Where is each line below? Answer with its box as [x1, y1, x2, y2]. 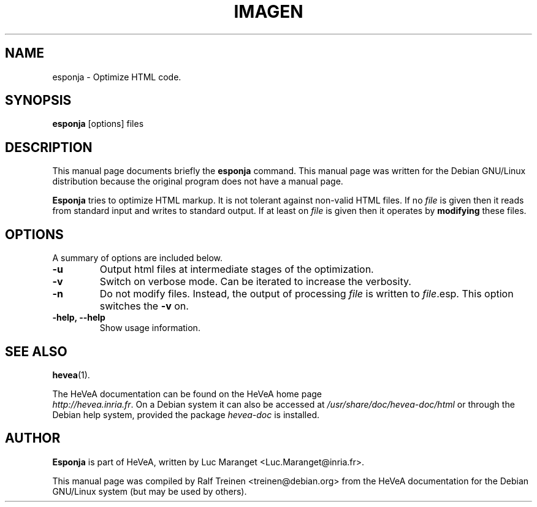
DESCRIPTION [5, 139, 93, 155]
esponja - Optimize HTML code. [52, 71, 181, 82]
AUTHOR [5, 430, 61, 446]
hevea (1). [52, 369, 90, 380]
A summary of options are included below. [52, 253, 223, 264]
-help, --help [52, 312, 105, 323]
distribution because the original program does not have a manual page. [52, 176, 343, 187]
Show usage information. [99, 322, 200, 334]
